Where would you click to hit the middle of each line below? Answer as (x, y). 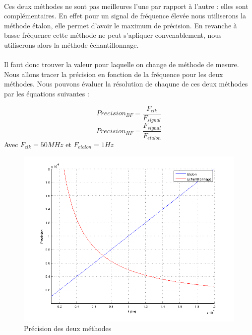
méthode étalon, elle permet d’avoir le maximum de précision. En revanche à (121, 25)
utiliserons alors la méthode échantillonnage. (71, 44)
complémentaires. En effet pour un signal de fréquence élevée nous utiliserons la (125, 16)
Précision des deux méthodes (68, 328)
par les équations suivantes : (47, 93)
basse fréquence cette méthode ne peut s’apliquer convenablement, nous (113, 35)
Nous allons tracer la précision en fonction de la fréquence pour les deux (114, 74)
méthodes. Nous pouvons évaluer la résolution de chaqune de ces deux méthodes (126, 84)
